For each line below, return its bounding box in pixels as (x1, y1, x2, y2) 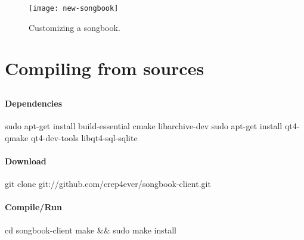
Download (5, 155, 46, 167)
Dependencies (5, 97, 63, 110)
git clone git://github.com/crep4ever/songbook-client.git (5, 177, 211, 190)
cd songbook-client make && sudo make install (5, 223, 176, 236)
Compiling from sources (5, 56, 204, 80)
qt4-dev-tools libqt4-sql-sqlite (30, 131, 138, 144)
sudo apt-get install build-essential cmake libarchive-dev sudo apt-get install (5, 120, 283, 132)
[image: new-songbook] (29, 4, 119, 13)
